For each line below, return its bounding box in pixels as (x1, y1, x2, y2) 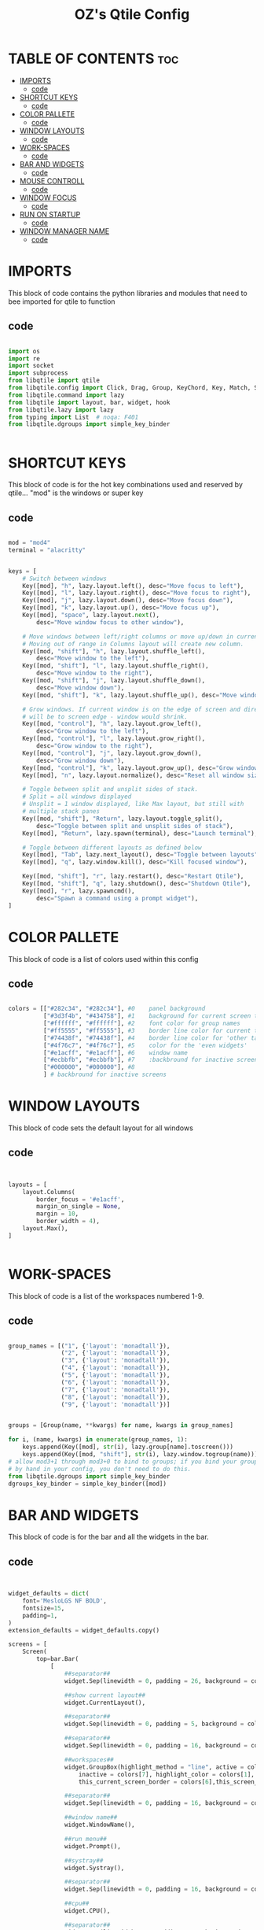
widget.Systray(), (64, 1864, 125, 1872)
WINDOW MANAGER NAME (19, 226, 110, 235)
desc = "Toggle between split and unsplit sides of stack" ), (36, 822, 234, 830)
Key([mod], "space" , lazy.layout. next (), (22, 612, 159, 619)
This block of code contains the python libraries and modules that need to (8, 288, 247, 298)
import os (8, 347, 41, 355)
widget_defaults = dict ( (8, 1590, 90, 1598)
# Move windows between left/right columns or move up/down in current (22, 632, 262, 641)
